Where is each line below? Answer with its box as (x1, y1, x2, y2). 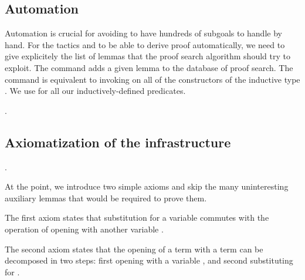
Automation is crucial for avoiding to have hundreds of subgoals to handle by (5, 27, 282, 39)
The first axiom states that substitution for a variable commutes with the (5, 211, 269, 224)
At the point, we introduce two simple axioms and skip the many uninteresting (5, 180, 289, 193)
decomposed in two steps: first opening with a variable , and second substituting (5, 254, 293, 266)
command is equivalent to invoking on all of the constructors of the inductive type (5, 73, 300, 85)
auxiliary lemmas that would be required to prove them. (5, 191, 207, 204)
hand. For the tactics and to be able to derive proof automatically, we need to (5, 38, 285, 50)
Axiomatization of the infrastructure (5, 133, 231, 151)
